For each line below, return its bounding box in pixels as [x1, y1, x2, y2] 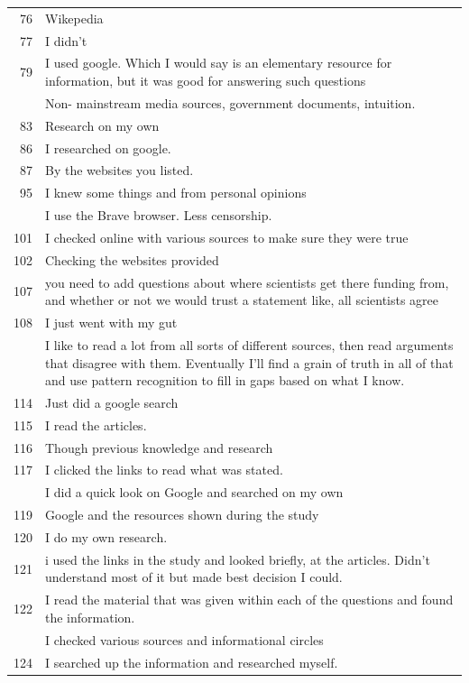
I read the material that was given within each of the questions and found [45, 590, 454, 609]
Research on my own [45, 115, 160, 134]
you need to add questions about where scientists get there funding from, [45, 272, 449, 291]
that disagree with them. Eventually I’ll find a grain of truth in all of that [45, 353, 454, 372]
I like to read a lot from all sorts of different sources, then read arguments [45, 335, 454, 354]
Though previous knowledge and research [45, 438, 273, 457]
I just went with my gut [45, 313, 178, 332]
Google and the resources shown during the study [45, 505, 319, 524]
